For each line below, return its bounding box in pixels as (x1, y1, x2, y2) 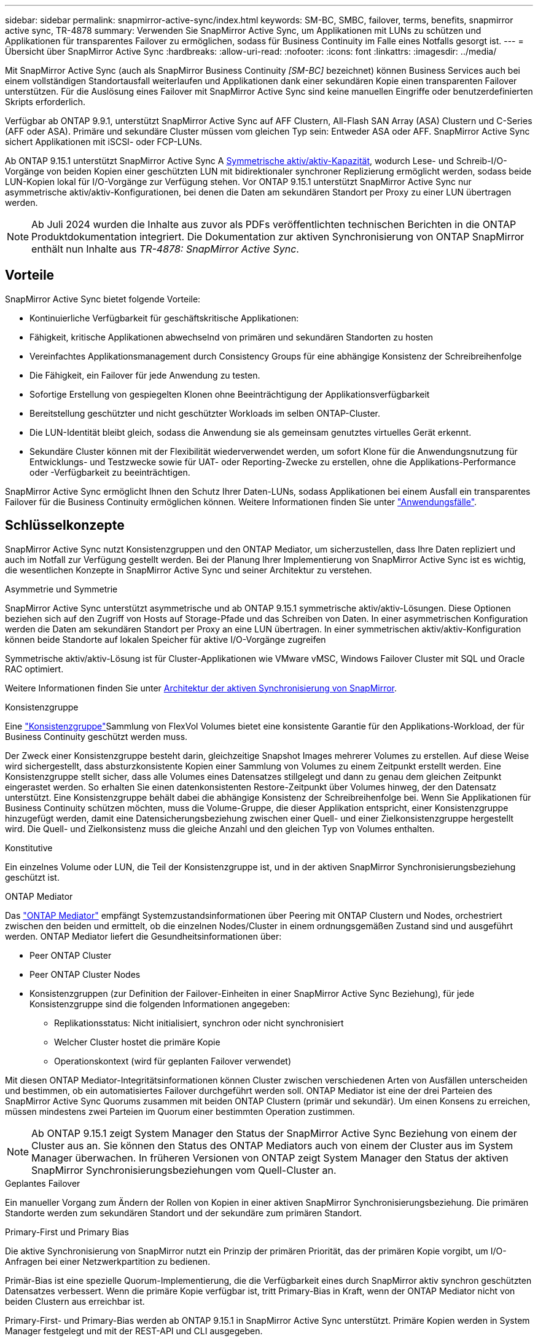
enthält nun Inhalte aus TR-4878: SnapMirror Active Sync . (31, 243, 299, 255)
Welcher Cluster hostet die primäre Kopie (54, 1036, 220, 1047)
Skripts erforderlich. (5, 96, 85, 107)
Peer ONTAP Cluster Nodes (29, 969, 141, 980)
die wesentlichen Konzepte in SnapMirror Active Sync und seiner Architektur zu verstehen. (5, 564, 372, 575)
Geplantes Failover (5, 1178, 80, 1189)
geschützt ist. (5, 871, 60, 883)
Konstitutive (5, 842, 53, 853)
